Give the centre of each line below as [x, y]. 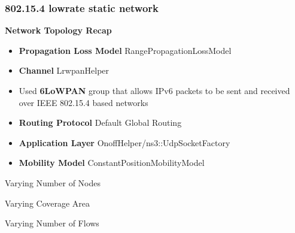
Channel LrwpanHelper [64, 70]
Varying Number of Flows [52, 223]
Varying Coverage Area [48, 203]
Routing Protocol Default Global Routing [100, 122]
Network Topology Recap [58, 30]
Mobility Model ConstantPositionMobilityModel [112, 163]
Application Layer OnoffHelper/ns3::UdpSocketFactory [124, 142]
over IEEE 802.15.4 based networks [83, 102]
